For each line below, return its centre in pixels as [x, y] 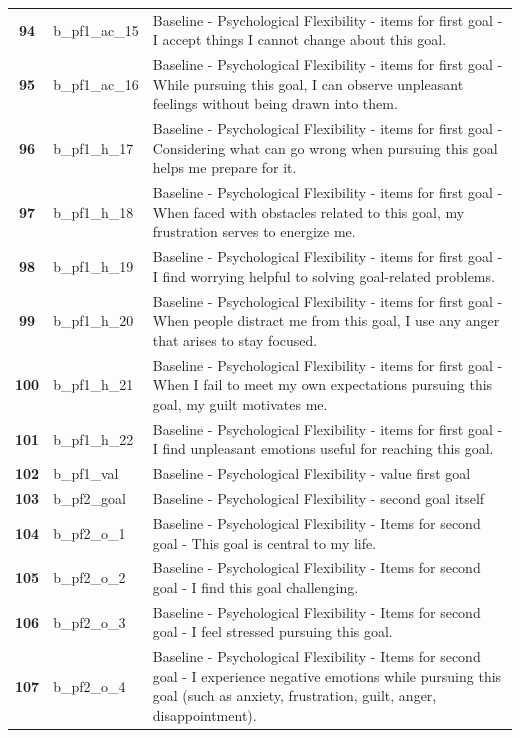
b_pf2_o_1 [89, 532]
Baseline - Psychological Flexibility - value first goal [311, 473]
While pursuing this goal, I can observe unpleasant [308, 83]
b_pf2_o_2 [89, 577]
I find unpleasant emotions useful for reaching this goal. [323, 448]
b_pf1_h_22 [93, 438]
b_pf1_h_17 [93, 147]
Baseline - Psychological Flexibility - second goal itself [318, 498]
